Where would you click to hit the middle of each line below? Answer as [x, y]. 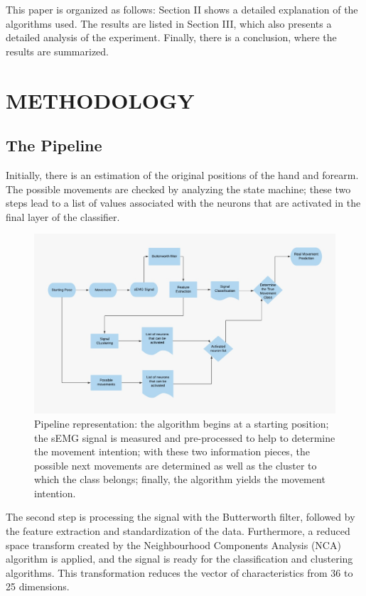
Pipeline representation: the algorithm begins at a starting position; [182, 423]
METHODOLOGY [100, 100]
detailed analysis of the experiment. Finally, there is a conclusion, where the [171, 37]
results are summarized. [57, 51]
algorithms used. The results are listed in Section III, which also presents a [169, 23]
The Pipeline [54, 145]
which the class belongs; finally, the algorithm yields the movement [180, 479]
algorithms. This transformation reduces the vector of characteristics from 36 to [179, 572]
